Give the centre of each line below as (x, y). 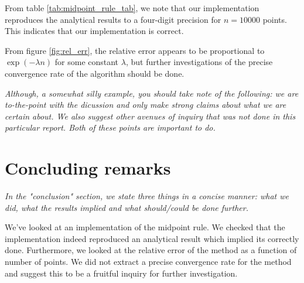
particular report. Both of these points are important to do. (110, 127)
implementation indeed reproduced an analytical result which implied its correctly (152, 238)
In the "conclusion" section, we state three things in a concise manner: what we (147, 196)
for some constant (87, 62)
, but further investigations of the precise (199, 62)
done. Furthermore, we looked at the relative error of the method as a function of (151, 250)
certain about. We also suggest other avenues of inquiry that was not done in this (150, 116)
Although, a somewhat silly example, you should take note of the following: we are (152, 93)
